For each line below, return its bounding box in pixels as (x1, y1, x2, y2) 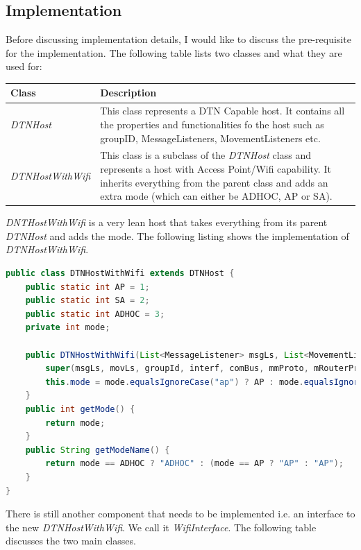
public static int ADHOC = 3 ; (25, 309, 165, 319)
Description (100, 85, 157, 100)
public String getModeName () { (25, 445, 170, 455)
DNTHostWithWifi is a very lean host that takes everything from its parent (6, 215, 328, 230)
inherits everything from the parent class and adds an (100, 175, 328, 189)
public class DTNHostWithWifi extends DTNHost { (6, 268, 235, 279)
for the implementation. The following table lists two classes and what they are (6, 45, 342, 60)
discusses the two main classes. (6, 533, 136, 548)
